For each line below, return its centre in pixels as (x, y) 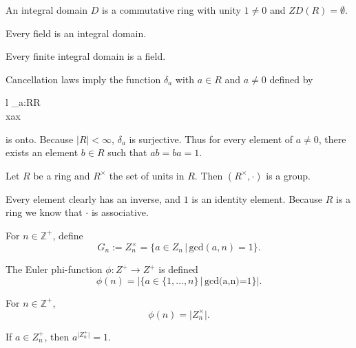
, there (332, 139)
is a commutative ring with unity (171, 10)
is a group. (288, 175)
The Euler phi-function (54, 269)
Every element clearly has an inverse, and (93, 198)
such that (127, 152)
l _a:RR (23, 102)
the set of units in (147, 175)
